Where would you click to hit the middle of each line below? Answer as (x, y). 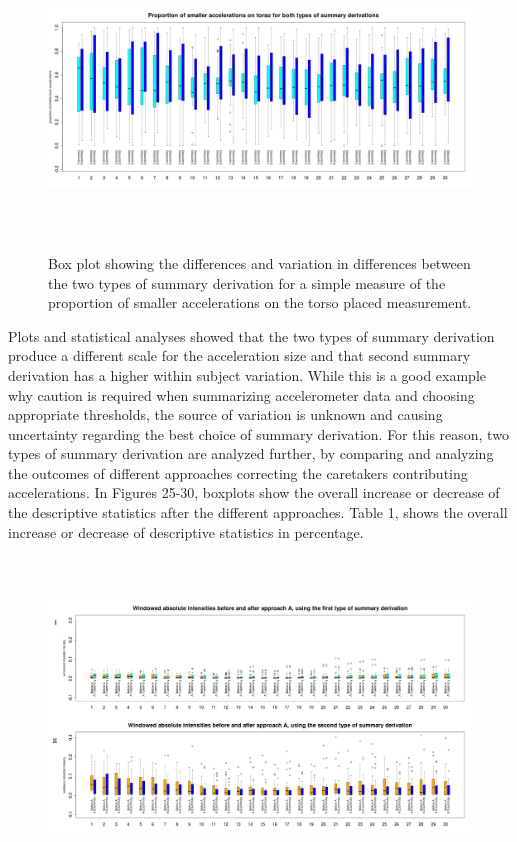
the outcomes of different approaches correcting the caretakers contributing (238, 472)
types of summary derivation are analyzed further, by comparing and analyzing (251, 453)
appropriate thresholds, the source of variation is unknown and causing (225, 414)
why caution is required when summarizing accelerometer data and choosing (241, 394)
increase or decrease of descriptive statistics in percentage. (186, 531)
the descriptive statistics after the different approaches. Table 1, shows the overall (258, 512)
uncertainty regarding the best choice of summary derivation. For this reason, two (258, 433)
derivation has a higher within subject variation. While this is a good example (247, 374)
